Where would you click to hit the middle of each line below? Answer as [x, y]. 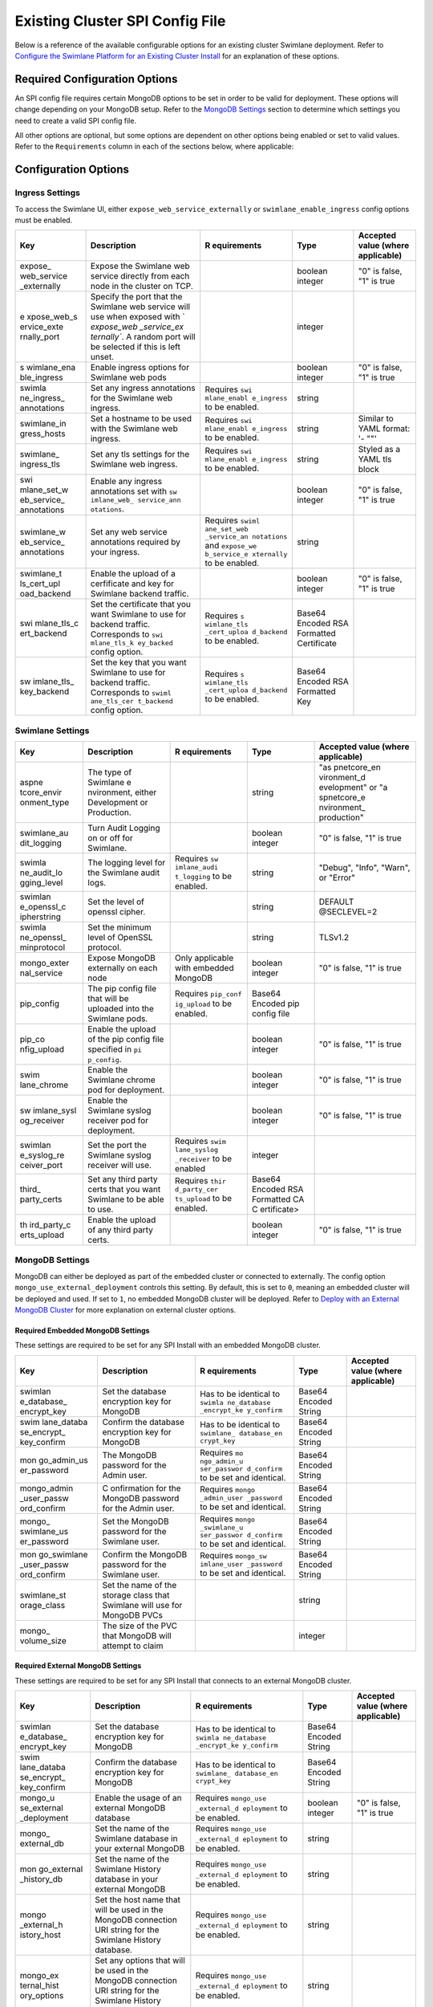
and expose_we [231, 546]
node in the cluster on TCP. [142, 287]
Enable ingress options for [140, 368]
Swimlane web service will [140, 307]
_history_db [41, 1879]
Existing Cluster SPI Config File [120, 21]
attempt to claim [133, 1646]
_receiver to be [204, 1158]
